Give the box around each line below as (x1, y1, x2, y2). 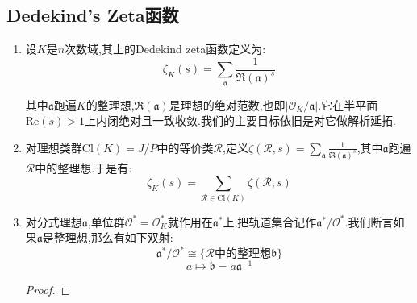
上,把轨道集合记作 (223, 213, 317, 230)
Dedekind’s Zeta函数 (6, 2, 179, 27)
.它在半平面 (318, 96, 378, 113)
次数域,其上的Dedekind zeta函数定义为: (65, 40, 266, 57)
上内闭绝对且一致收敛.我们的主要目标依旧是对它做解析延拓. (85, 112, 396, 129)
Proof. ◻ (25, 281, 71, 298)
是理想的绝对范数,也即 (169, 96, 286, 113)
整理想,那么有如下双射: (53, 229, 173, 246)
